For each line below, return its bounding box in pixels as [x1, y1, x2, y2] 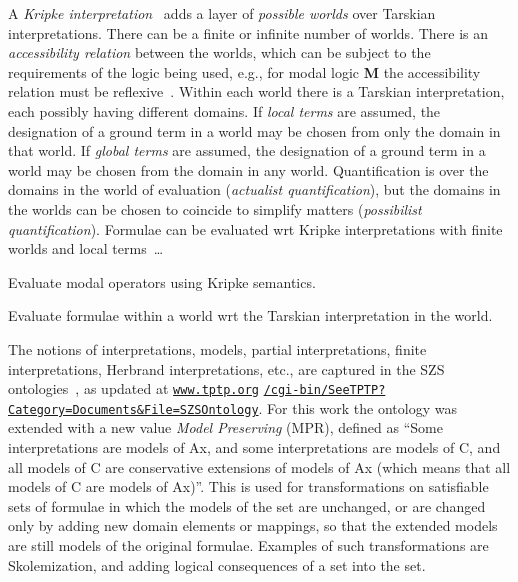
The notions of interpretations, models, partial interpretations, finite [8, 338, 427, 359]
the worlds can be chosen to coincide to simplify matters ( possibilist [8, 198, 422, 219]
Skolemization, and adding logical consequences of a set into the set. [8, 554, 426, 575]
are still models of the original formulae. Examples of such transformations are [8, 534, 489, 555]
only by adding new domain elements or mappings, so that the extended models [8, 515, 498, 536]
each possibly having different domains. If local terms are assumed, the [8, 100, 441, 121]
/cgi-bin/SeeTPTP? [263, 383, 386, 398]
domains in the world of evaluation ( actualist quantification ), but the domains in [8, 179, 501, 200]
